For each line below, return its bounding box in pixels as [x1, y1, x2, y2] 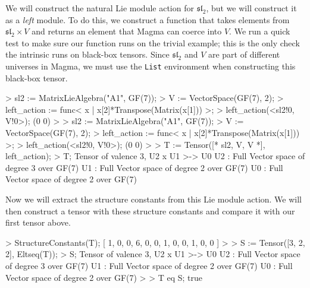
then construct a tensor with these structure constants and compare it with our [5, 204, 295, 217]
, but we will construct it [206, 2, 297, 14]
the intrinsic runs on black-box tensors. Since [5, 48, 170, 61]
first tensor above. [5, 216, 71, 229]
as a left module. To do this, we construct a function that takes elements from [5, 13, 290, 26]
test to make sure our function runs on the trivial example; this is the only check [5, 36, 300, 49]
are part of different [208, 48, 280, 61]
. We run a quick [229, 25, 290, 37]
